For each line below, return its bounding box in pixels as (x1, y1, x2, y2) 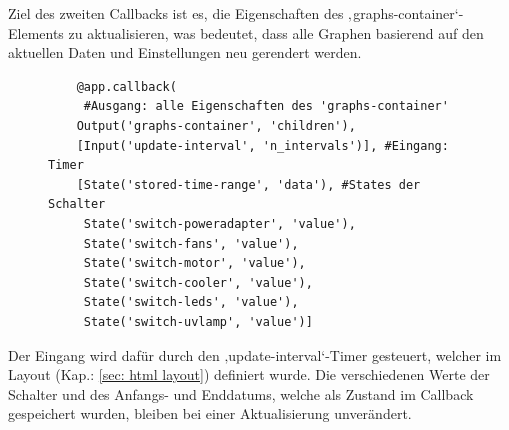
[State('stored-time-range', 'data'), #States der (76, 177, 421, 192)
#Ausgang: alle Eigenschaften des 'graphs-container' (83, 99, 449, 114)
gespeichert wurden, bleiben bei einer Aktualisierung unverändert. (8, 403, 412, 424)
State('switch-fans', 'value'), (83, 236, 299, 251)
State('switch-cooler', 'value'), (83, 275, 313, 290)
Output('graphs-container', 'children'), (76, 118, 356, 133)
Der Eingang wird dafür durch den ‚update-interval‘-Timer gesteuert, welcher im (8, 344, 502, 365)
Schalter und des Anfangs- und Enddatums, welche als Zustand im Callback (8, 383, 474, 404)
